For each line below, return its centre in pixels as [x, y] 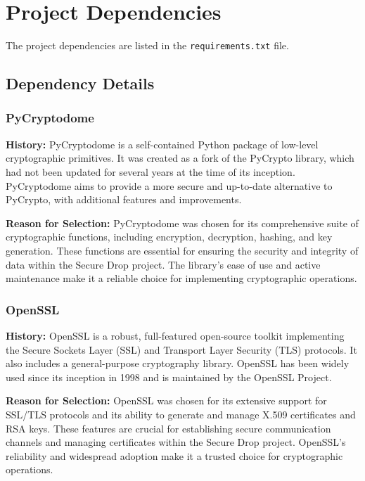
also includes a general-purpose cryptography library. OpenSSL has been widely [178, 363]
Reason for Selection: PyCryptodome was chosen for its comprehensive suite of [182, 223]
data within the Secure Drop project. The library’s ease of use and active [163, 264]
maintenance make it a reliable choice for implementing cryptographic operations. [181, 278]
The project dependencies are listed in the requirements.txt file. [147, 45]
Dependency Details [80, 83]
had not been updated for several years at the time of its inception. [151, 171]
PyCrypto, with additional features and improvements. [124, 199]
